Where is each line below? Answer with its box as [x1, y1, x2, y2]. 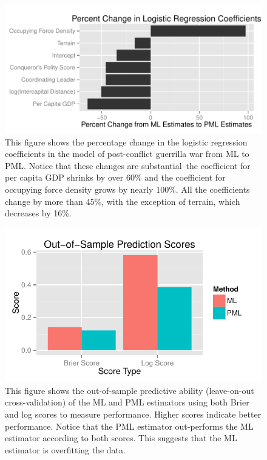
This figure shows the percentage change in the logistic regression [5, 135, 248, 148]
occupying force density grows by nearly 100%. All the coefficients [5, 182, 250, 195]
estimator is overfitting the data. [5, 443, 126, 456]
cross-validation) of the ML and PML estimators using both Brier [5, 396, 249, 408]
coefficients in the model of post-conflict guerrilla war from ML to [5, 147, 249, 160]
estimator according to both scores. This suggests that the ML [5, 432, 237, 444]
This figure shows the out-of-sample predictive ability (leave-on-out [5, 384, 254, 396]
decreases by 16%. [5, 207, 72, 219]
